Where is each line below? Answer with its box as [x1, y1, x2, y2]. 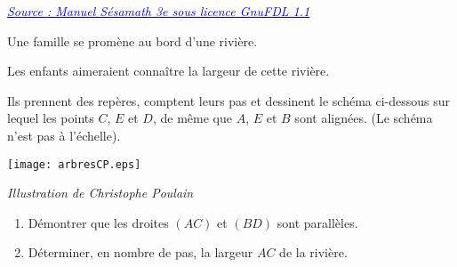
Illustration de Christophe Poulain [7, 183, 194, 202]
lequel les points [7, 109, 94, 127]
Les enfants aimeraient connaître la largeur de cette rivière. [7, 61, 330, 80]
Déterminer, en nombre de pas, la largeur [28, 243, 253, 262]
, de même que [152, 109, 232, 127]
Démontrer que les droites [28, 213, 169, 231]
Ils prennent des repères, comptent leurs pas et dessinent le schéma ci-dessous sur [7, 91, 451, 109]
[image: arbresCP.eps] [7, 158, 141, 171]
